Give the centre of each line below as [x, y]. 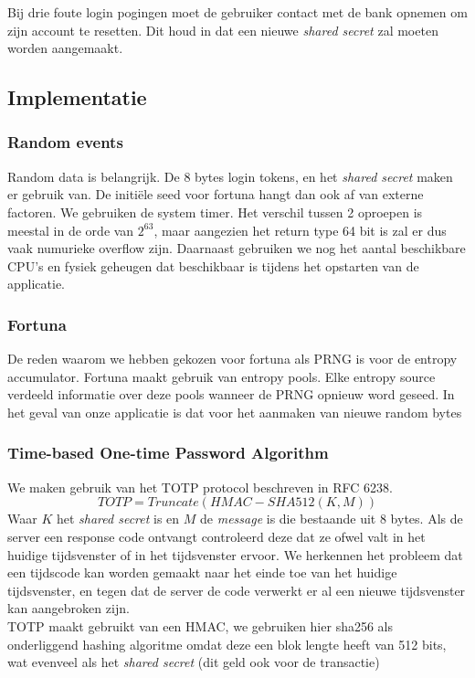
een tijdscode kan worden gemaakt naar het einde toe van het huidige [202, 572]
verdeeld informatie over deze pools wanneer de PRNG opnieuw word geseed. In [231, 394]
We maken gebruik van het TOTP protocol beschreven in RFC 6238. [200, 487]
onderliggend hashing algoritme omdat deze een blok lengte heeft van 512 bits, [227, 644]
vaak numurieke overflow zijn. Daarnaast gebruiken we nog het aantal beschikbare [237, 248]
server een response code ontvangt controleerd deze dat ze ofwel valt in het [216, 536]
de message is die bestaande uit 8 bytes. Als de [332, 519]
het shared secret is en [118, 519]
